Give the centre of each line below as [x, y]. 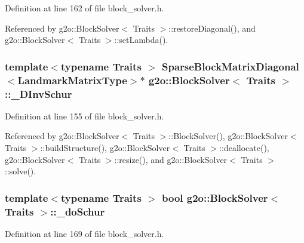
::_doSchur [78, 211]
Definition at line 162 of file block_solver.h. [85, 8]
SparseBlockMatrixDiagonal [230, 66]
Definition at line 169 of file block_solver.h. [85, 233]
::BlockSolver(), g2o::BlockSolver [228, 136]
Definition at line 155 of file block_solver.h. [85, 116]
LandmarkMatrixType [72, 80]
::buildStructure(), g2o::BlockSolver [105, 148]
